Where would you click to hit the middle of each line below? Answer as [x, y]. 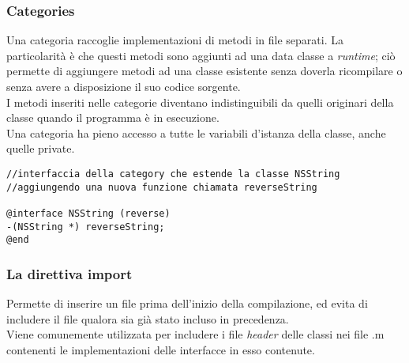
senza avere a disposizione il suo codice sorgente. [124, 86]
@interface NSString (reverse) [88, 213]
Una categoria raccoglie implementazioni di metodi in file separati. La [175, 40]
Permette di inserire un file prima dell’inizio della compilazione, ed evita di [187, 303]
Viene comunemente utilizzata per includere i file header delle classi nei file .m [195, 334]
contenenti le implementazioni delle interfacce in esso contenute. [161, 349]
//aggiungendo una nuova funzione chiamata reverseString [162, 187]
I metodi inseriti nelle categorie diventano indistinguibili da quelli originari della [200, 102]
